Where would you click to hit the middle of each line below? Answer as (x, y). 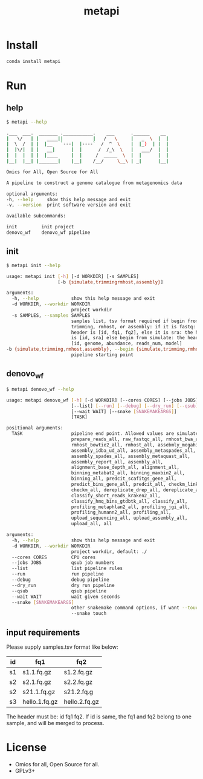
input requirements (43, 632)
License (27, 748)
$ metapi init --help (34, 265)
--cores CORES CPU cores (54, 557)
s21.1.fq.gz (39, 692)
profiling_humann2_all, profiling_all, (121, 512)
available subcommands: (36, 216)
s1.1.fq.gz (37, 672)
